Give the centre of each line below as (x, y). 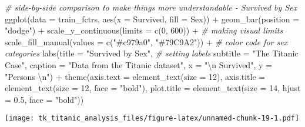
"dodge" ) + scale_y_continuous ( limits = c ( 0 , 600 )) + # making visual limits (144, 30)
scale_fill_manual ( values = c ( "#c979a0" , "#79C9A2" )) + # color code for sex (146, 41)
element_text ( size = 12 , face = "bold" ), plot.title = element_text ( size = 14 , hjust (153, 88)
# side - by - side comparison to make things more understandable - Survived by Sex (151, 7)
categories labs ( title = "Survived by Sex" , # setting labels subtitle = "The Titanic (152, 53)
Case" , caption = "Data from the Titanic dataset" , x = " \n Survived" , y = (138, 64)
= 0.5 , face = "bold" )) (44, 99)
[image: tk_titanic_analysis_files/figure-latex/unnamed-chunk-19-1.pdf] (152, 118)
